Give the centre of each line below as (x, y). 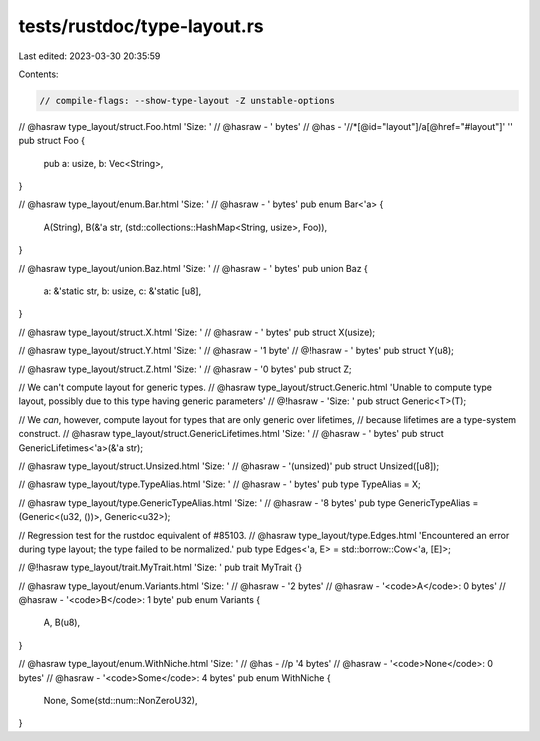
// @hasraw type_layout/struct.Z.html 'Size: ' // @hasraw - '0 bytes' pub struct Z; (185, 369)
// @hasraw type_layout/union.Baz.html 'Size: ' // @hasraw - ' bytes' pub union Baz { (193, 268)
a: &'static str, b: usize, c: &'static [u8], (122, 291)
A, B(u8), (61, 622)
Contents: (38, 74)
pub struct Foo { (51, 141)
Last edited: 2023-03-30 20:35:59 (89, 56)
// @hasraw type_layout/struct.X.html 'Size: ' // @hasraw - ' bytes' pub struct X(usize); (196, 332)
